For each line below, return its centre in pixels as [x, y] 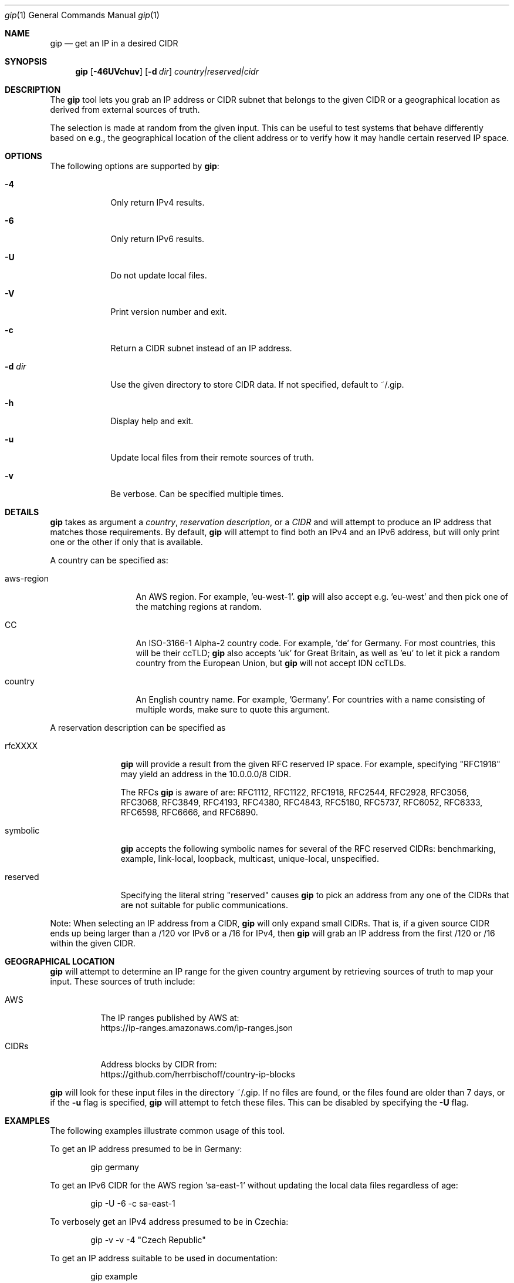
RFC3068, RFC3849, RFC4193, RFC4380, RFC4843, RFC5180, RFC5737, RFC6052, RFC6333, [302, 802]
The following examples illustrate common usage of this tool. [168, 1131]
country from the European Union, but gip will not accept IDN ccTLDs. [271, 663]
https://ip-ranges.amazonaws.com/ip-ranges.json [197, 1028]
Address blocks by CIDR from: [159, 1064]
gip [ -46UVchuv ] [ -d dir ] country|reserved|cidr [167, 71]
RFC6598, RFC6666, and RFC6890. [189, 812]
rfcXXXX [21, 746]
